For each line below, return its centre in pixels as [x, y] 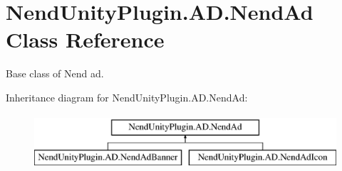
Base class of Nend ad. [55, 73]
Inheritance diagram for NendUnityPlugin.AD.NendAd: [127, 97]
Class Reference [85, 39]
